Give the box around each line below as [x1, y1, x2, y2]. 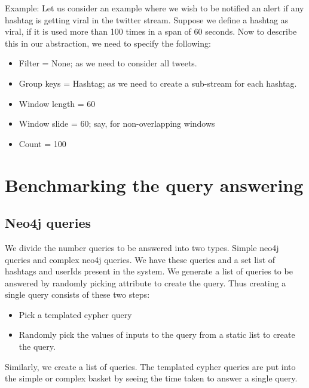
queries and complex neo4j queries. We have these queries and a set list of [5, 253, 276, 265]
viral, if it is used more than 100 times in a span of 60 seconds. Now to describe [5, 25, 297, 38]
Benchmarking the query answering [5, 172, 304, 197]
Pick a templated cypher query [19, 308, 132, 320]
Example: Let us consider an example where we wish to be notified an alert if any [5, 2, 304, 14]
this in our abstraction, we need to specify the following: [5, 36, 211, 49]
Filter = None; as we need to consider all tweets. [19, 57, 197, 69]
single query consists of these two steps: [5, 288, 150, 301]
